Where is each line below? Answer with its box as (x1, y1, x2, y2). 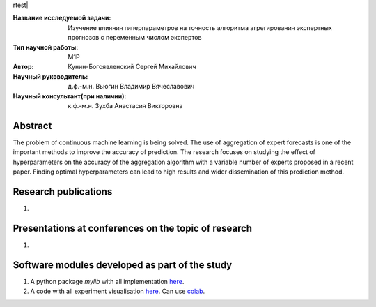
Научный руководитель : (13, 72, 88, 80)
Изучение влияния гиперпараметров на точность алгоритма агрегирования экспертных (68, 23, 332, 31)
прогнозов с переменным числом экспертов (68, 33, 202, 42)
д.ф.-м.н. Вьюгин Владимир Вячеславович (68, 82, 195, 91)
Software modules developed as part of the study (13, 259, 233, 271)
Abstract (13, 119, 52, 132)
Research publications (13, 186, 113, 197)
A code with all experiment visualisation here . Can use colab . (30, 287, 205, 296)
